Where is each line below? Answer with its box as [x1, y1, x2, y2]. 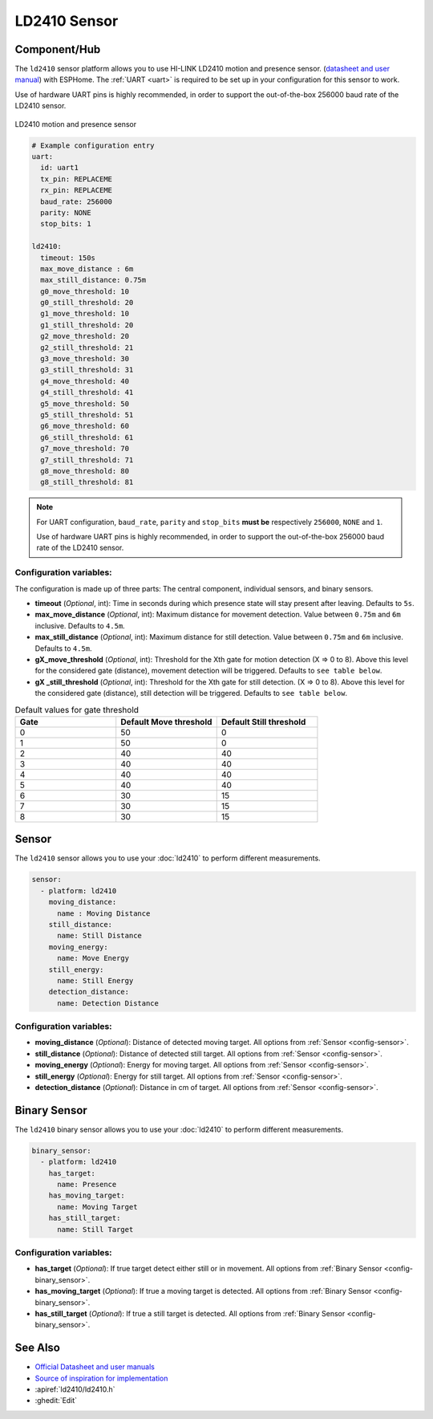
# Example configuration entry [31, 140, 156, 150]
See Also [14, 1341, 60, 1355]
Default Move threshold [120, 716, 212, 727]
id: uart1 [40, 163, 79, 173]
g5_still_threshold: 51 [40, 410, 134, 419]
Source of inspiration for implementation [34, 1373, 168, 1383]
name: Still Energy [57, 976, 134, 985]
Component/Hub [14, 43, 101, 56]
